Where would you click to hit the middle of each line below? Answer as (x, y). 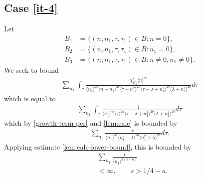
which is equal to (30, 98)
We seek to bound (31, 70)
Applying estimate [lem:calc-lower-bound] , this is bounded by (98, 147)
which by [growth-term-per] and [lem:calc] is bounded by (91, 123)
